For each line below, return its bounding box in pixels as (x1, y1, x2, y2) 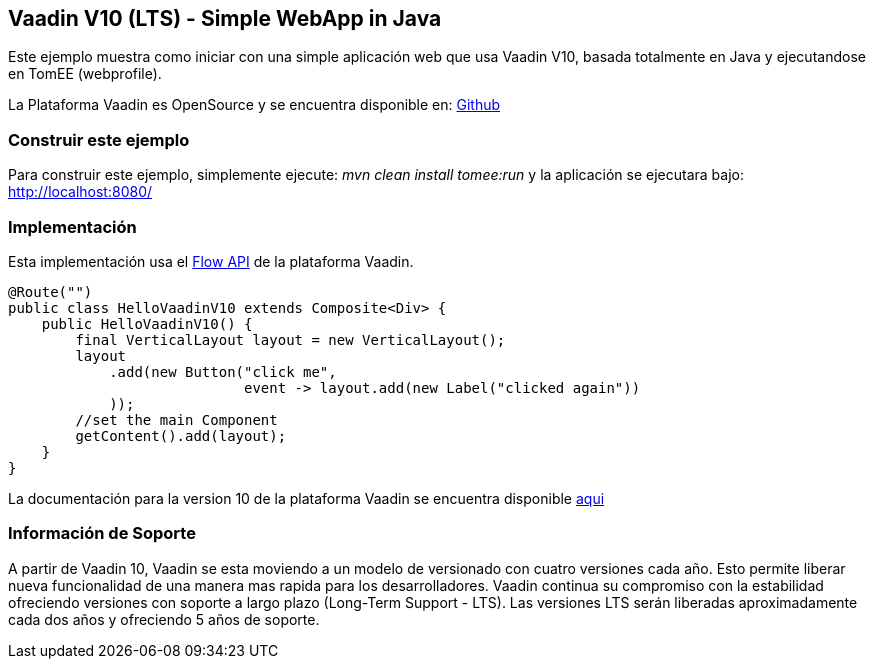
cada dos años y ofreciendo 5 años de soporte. (8, 610, 320, 628)
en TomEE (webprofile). (8, 65, 162, 83)
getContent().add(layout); (75, 427, 287, 444)
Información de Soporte (8, 523, 196, 544)
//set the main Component (75, 411, 278, 428)
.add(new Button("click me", (109, 363, 337, 380)
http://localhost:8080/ (8, 183, 153, 201)
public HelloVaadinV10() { (41, 315, 253, 332)
